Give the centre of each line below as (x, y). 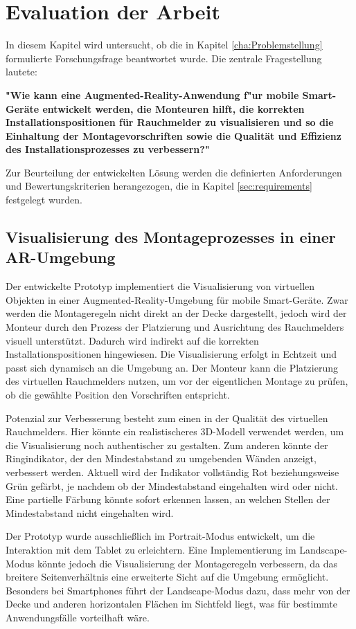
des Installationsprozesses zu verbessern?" (108, 149)
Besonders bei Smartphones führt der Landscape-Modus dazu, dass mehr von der (178, 590)
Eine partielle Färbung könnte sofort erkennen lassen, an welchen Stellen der (168, 499)
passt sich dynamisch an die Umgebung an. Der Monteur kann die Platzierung (172, 367)
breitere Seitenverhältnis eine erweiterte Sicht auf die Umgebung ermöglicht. (167, 577)
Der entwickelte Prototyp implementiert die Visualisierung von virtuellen (160, 286)
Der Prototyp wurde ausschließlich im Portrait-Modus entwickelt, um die (160, 536)
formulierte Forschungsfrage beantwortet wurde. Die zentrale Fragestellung (164, 58)
